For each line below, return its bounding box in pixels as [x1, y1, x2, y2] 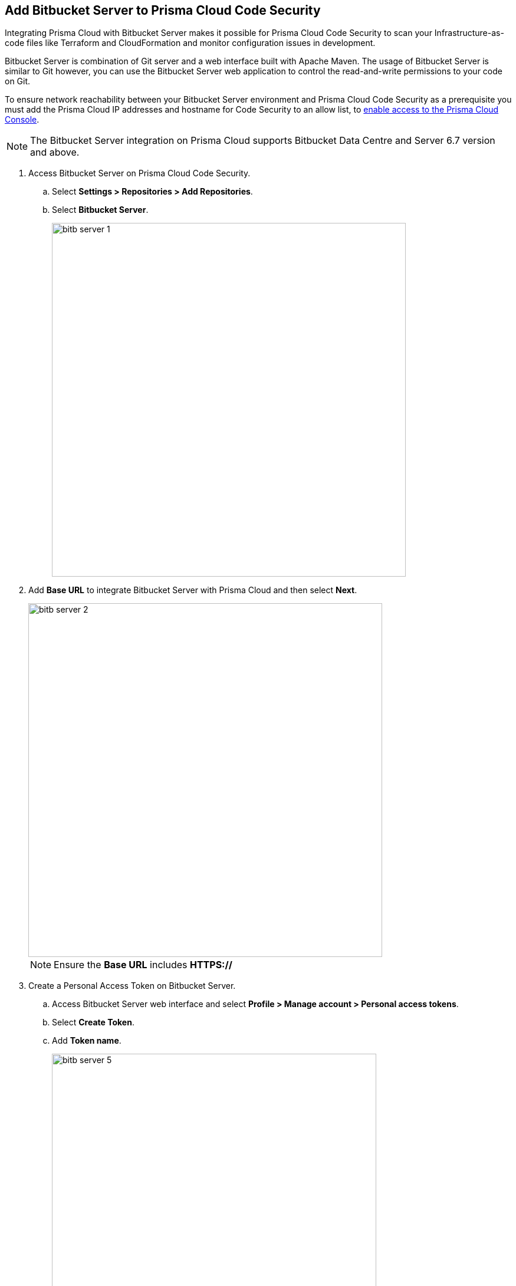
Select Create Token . [52, 1017, 134, 1028]
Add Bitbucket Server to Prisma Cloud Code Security [5, 3, 321, 18]
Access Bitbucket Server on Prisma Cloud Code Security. [28, 168, 251, 179]
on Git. [5, 76, 31, 87]
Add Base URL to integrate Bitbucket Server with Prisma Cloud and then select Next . [28, 585, 357, 596]
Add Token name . [52, 1035, 121, 1046]
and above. [30, 146, 80, 159]
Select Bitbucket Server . [52, 205, 149, 215]
